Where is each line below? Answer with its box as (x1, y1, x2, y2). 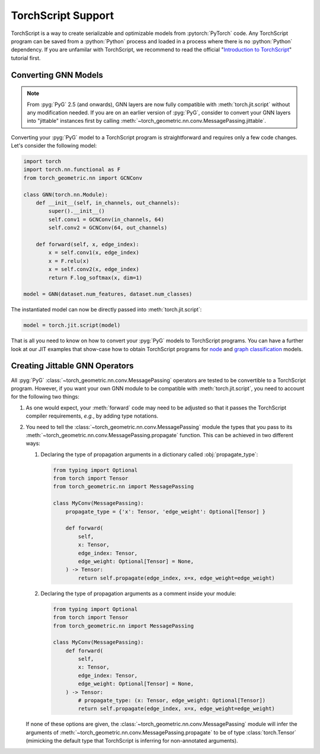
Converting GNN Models (11, 70, 103, 80)
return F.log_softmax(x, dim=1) (48, 274, 142, 281)
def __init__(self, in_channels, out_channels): (36, 199, 180, 206)
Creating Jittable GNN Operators (11, 361, 134, 371)
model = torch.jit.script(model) (23, 322, 121, 329)
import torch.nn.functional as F (23, 166, 121, 173)
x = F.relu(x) (48, 257, 89, 264)
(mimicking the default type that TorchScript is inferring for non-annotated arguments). (25, 737, 238, 745)
